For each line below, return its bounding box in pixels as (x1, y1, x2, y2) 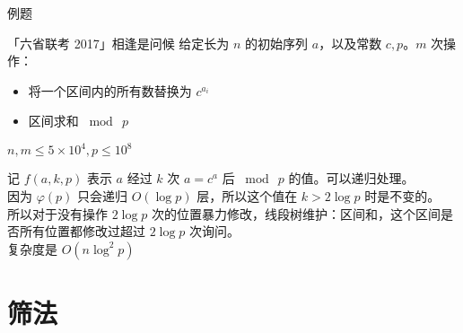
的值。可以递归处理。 (288, 169, 415, 188)
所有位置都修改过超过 (19, 222, 145, 241)
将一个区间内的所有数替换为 (28, 81, 192, 100)
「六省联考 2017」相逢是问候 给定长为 (7, 33, 230, 52)
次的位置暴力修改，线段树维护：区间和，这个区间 (152, 204, 441, 223)
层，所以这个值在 (197, 187, 298, 206)
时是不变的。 (364, 187, 441, 206)
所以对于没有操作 (7, 204, 108, 223)
